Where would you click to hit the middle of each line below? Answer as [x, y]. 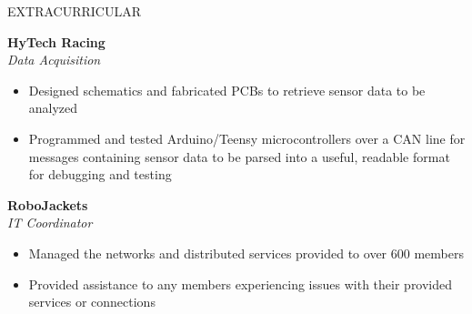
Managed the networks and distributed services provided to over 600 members [246, 253]
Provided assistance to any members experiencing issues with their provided [241, 284]
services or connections [92, 302]
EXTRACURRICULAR [74, 11]
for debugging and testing [100, 174]
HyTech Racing [56, 41]
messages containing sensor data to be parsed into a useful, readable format [239, 156]
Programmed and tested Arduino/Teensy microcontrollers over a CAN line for [247, 138]
